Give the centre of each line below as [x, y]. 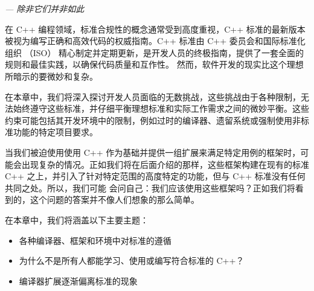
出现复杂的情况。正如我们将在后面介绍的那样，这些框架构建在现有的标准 [165, 164]
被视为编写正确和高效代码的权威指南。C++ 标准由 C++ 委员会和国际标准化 [155, 41]
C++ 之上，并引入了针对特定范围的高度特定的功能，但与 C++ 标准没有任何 [155, 176]
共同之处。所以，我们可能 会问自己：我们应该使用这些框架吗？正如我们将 [150, 187]
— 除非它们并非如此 [45, 8]
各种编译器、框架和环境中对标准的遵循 [95, 240]
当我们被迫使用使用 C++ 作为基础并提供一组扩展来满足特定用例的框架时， [153, 152]
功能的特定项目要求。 [55, 132]
